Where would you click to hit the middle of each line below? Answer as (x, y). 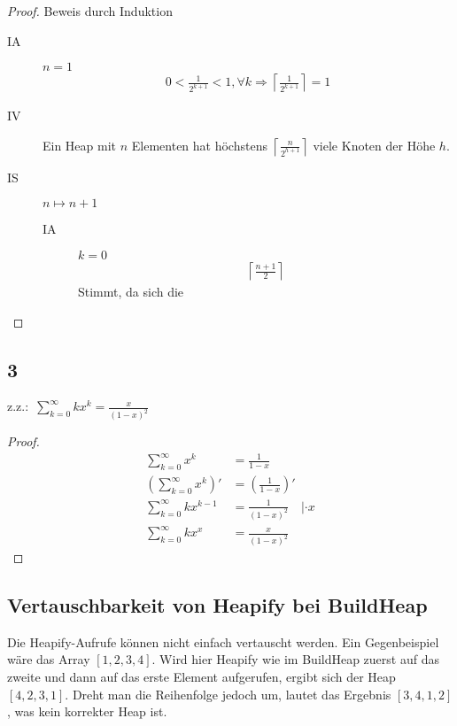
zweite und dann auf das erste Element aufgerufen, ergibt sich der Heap (201, 677)
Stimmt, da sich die (131, 292)
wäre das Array (49, 659)
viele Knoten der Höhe (374, 145)
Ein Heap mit (80, 145)
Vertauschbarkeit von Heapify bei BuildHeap (217, 605)
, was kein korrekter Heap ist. (87, 711)
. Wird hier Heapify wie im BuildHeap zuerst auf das (295, 659)
